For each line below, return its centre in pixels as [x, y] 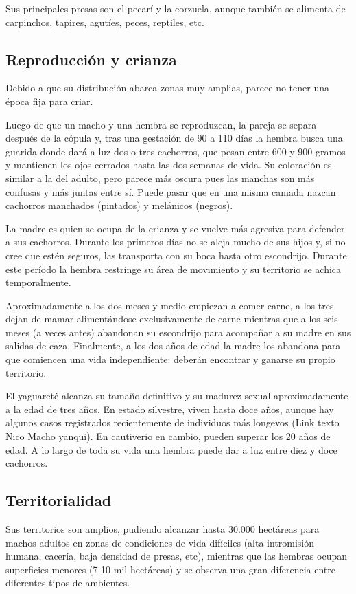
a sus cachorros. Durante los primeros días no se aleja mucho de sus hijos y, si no [176, 242]
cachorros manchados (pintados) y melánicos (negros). [119, 205]
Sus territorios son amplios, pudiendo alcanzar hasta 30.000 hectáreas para [163, 529]
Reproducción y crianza [91, 59]
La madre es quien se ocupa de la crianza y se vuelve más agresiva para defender [175, 228]
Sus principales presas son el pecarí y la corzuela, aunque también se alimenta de [176, 8]
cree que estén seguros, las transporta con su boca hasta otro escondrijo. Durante [176, 255]
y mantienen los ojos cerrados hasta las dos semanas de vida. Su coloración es [169, 165]
